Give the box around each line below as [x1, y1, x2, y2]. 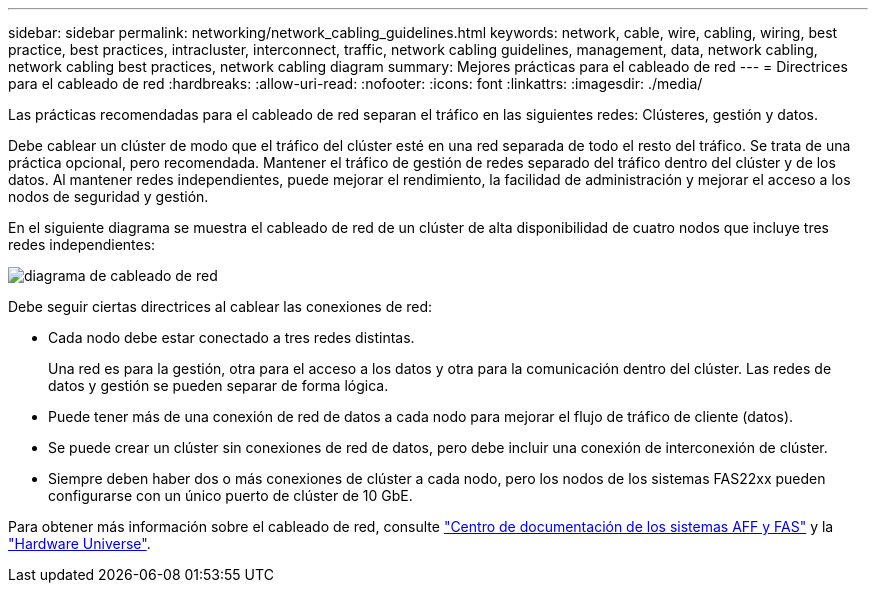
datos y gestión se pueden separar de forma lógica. [48, 377, 389, 394]
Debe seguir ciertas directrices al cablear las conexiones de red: [8, 298, 433, 315]
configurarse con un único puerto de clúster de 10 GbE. [48, 487, 413, 504]
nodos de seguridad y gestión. [8, 188, 209, 205]
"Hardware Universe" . [8, 535, 151, 552]
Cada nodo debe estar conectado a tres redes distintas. [48, 329, 415, 346]
